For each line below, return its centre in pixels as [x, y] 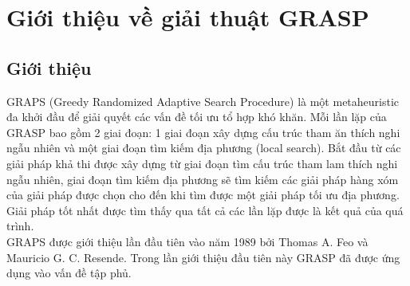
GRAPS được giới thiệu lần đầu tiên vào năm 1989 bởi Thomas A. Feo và [187, 241]
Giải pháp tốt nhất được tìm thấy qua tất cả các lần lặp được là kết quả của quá [205, 210]
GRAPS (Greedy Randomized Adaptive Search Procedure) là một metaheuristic [203, 101]
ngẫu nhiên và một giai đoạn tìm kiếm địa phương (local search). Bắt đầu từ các [204, 148]
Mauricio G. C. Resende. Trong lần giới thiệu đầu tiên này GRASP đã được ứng [203, 257]
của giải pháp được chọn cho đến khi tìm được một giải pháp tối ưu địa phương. [203, 195]
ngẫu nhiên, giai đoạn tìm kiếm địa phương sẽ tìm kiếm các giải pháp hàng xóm [203, 179]
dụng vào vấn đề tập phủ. [69, 273]
